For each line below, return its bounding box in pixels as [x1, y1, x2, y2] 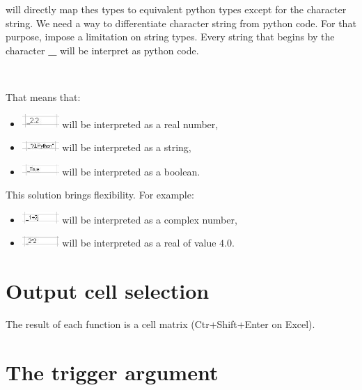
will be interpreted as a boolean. [62, 164, 200, 178]
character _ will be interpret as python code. [6, 42, 199, 57]
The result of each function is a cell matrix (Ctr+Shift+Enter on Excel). [6, 316, 315, 331]
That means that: [6, 89, 81, 104]
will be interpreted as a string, [62, 139, 191, 154]
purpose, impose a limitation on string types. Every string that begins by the [6, 29, 335, 44]
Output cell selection [6, 276, 210, 305]
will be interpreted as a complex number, [62, 212, 237, 226]
